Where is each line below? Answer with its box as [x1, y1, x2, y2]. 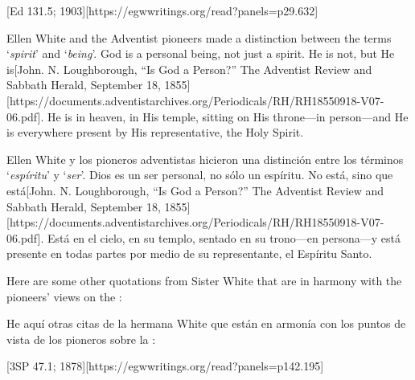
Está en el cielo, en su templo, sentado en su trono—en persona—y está [47, 229, 401, 246]
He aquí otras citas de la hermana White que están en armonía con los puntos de [6, 315, 406, 332]
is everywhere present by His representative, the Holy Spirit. [6, 124, 304, 141]
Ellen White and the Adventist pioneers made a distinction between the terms [6, 29, 392, 46]
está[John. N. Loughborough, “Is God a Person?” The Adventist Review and [6, 182, 384, 198]
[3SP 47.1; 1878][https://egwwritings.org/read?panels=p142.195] [6, 358, 324, 374]
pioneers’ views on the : [6, 288, 122, 304]
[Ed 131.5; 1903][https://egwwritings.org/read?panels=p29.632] [6, 2, 318, 18]
